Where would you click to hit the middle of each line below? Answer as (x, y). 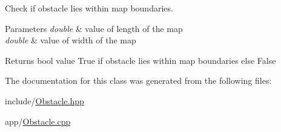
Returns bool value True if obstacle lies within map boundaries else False (140, 60)
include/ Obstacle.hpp (45, 100)
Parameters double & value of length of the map (94, 28)
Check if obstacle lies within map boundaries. (89, 8)
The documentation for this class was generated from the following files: (138, 80)
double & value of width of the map (71, 40)
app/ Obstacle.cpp (38, 121)
